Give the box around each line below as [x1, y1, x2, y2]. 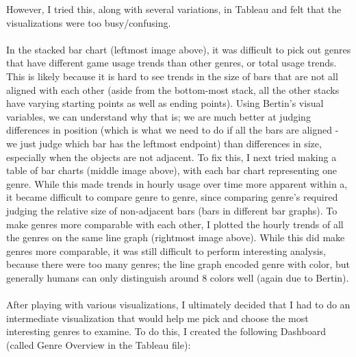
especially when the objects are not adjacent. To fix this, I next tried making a [6, 149, 337, 164]
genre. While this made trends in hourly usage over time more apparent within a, [6, 176, 348, 190]
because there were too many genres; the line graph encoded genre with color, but [6, 257, 351, 271]
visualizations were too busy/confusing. [6, 15, 171, 29]
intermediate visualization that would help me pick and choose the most [6, 310, 309, 325]
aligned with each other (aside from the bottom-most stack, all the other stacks [6, 82, 340, 97]
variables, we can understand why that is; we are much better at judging [6, 109, 311, 123]
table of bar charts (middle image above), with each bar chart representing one [6, 163, 337, 177]
